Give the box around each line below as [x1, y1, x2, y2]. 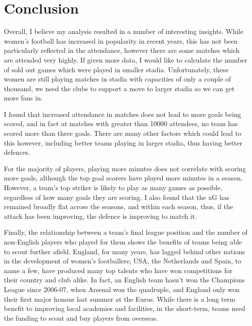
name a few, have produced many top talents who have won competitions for [4, 265, 233, 275]
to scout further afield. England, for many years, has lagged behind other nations [4, 246, 245, 256]
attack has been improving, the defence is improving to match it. [4, 211, 197, 221]
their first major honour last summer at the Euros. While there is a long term [4, 293, 235, 304]
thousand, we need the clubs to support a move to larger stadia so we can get [4, 83, 235, 93]
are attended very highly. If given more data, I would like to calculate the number [4, 54, 248, 65]
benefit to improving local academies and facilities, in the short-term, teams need [4, 303, 246, 313]
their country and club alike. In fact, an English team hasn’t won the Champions [4, 275, 245, 285]
